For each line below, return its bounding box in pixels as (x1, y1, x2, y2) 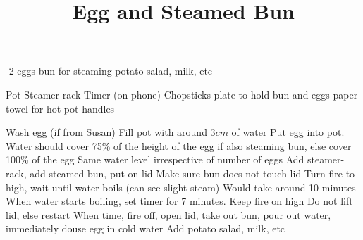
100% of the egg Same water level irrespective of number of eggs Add (6, 152, 304, 167)
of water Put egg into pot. (231, 125, 345, 139)
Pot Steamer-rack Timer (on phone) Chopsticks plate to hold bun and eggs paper (6, 87, 358, 101)
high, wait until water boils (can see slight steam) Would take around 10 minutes (6, 179, 356, 194)
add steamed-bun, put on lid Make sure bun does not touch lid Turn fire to (30, 165, 355, 180)
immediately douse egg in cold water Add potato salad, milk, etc (6, 221, 285, 236)
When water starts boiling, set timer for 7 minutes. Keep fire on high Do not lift (6, 194, 353, 208)
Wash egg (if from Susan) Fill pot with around (6, 125, 207, 139)
